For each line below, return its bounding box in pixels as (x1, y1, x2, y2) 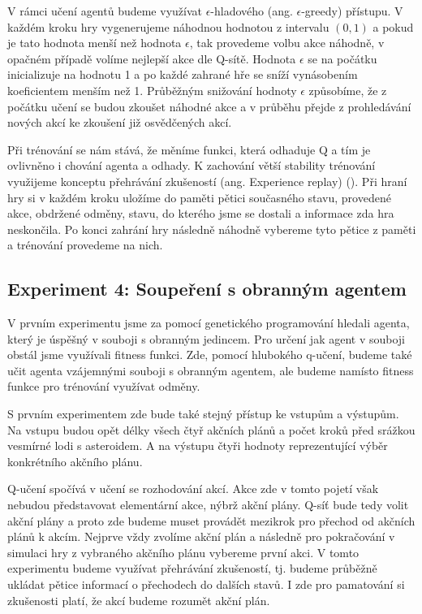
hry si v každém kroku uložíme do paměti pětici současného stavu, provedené (7, 188, 391, 205)
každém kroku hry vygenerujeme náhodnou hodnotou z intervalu (7, 18, 329, 35)
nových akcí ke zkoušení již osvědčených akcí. (7, 114, 232, 131)
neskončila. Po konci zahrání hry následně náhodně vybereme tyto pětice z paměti (7, 220, 416, 237)
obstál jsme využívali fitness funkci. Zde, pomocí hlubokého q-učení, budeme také (7, 346, 412, 363)
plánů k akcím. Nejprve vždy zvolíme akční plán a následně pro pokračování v (7, 528, 395, 545)
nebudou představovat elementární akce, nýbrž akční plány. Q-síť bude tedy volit (7, 496, 409, 513)
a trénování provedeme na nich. (7, 236, 163, 253)
